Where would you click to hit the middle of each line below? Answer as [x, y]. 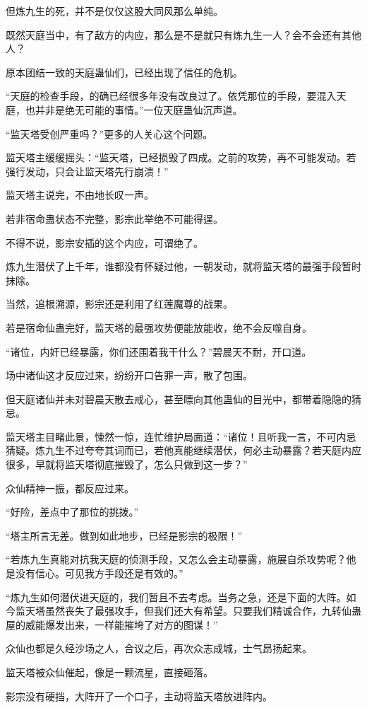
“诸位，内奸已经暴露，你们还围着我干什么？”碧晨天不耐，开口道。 [159, 351]
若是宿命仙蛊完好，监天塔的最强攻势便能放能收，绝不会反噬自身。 [159, 327]
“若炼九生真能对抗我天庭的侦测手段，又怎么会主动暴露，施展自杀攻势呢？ [176, 559]
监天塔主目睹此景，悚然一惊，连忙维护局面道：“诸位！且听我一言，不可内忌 [181, 436]
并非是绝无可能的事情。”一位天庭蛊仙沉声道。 [139, 109]
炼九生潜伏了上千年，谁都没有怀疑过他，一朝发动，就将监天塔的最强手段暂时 [183, 266]
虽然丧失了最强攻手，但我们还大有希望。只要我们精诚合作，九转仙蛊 [203, 611]
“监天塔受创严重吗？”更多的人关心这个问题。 [109, 133]
